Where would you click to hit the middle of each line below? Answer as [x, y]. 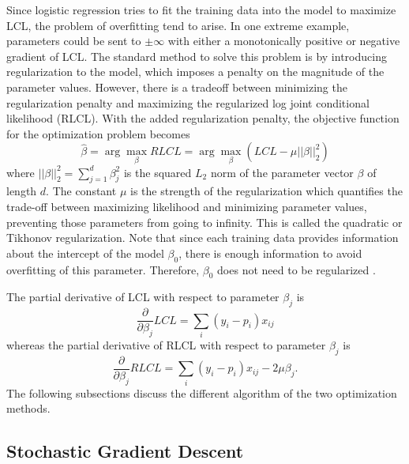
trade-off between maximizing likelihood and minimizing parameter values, [187, 206]
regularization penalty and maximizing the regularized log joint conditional [188, 102]
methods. [28, 408]
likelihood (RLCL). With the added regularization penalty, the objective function [203, 118]
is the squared [158, 172]
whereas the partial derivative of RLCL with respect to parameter [166, 344]
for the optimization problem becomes [98, 133]
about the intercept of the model [85, 253]
